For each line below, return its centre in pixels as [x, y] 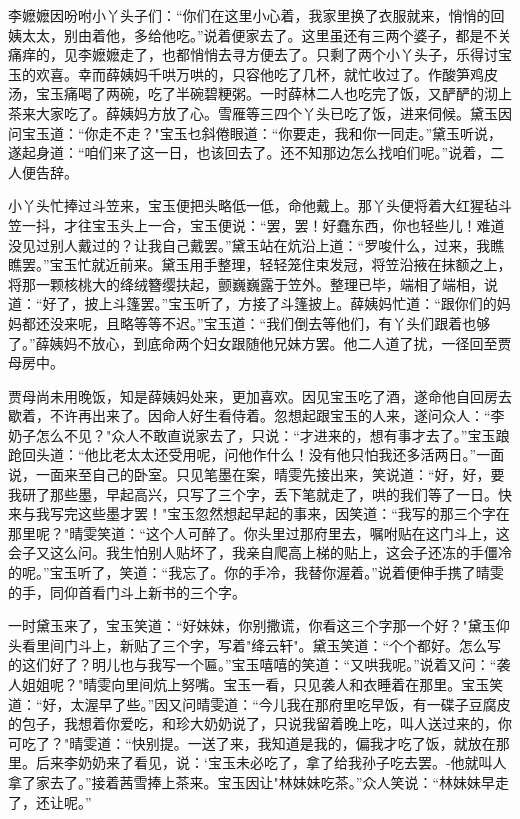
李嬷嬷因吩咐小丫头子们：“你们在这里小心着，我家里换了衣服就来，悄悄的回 [256, 15]
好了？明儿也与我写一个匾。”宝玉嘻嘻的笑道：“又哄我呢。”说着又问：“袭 [280, 664]
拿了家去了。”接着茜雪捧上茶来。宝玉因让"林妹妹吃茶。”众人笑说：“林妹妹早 [252, 781]
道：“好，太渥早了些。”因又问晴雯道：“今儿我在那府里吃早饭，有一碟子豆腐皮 [259, 703]
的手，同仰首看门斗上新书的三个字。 [127, 591]
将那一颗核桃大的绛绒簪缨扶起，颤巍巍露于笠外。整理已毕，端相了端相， [246, 283]
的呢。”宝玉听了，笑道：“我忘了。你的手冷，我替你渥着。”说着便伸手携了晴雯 [256, 572]
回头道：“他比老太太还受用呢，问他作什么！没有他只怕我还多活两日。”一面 [263, 454]
